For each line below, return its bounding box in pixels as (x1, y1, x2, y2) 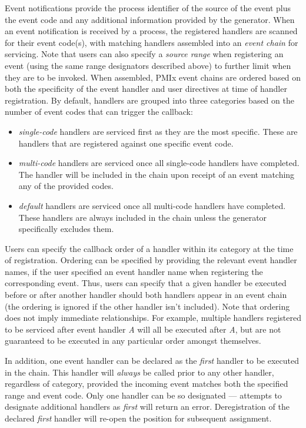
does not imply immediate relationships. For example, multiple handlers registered (5, 311, 302, 324)
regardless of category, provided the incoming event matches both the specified (5, 377, 288, 390)
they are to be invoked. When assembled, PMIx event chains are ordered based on (5, 71, 301, 83)
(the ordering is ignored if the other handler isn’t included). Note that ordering (5, 300, 290, 312)
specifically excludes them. (18, 223, 114, 235)
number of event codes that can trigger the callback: (5, 105, 193, 118)
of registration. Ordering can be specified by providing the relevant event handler (5, 254, 297, 266)
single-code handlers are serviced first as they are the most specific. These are (18, 125, 298, 137)
